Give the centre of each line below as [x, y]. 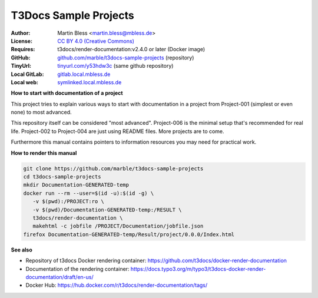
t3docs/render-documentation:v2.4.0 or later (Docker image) [131, 49]
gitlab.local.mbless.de [84, 74]
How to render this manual [44, 153]
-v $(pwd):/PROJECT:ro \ [68, 201]
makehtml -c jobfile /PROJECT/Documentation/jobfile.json [118, 226]
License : [21, 41]
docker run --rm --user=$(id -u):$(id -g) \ [89, 193]
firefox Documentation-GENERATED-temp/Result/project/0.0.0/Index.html [129, 234]
